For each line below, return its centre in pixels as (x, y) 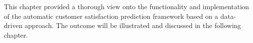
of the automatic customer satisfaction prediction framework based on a (111, 16)
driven (13, 25)
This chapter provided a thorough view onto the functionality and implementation (126, 6)
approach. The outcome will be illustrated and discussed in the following (133, 25)
